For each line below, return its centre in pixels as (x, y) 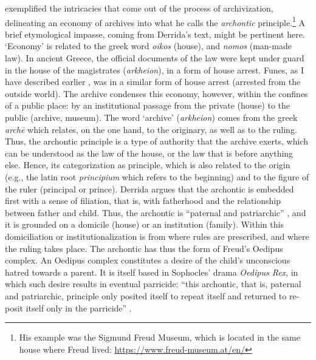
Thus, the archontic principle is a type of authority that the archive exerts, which (156, 141)
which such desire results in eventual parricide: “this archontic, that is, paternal (153, 284)
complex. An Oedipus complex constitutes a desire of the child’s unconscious (148, 260)
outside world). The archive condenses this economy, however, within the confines (156, 93)
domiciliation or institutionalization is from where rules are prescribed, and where (157, 236)
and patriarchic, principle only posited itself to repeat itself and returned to (146, 295)
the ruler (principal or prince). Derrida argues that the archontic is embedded (149, 188)
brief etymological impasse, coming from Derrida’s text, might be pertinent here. (155, 34)
